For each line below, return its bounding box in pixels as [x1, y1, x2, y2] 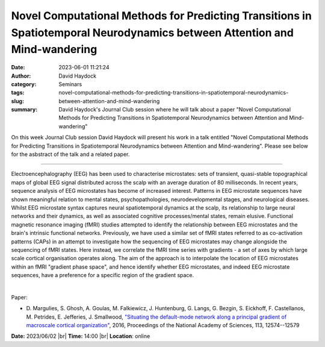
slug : [11, 97, 24, 105]
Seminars [58, 80, 82, 87]
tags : [11, 89, 25, 96]
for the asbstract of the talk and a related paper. [11, 151, 130, 158]
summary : [11, 106, 38, 113]
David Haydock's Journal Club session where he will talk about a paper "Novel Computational [58, 106, 291, 113]
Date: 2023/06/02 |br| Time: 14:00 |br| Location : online [11, 333, 150, 340]
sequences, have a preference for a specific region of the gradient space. [11, 272, 194, 279]
